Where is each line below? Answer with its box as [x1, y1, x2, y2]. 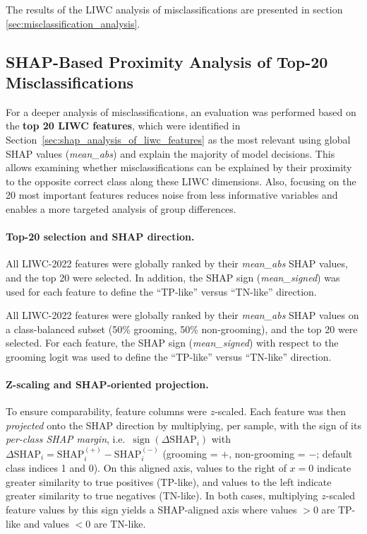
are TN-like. [93, 516, 146, 530]
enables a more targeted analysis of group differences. [6, 201, 236, 216]
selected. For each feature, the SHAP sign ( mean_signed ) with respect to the [6, 335, 339, 350]
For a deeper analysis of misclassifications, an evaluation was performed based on [6, 104, 356, 119]
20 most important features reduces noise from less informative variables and [6, 187, 338, 202]
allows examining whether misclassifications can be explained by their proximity [6, 160, 352, 175]
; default [316, 446, 353, 460]
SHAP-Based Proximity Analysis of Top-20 [6, 50, 328, 72]
